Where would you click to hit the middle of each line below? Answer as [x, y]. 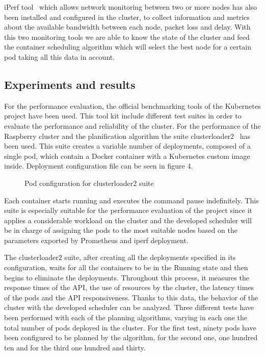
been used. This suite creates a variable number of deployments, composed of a [127, 146]
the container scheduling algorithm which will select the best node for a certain [128, 47]
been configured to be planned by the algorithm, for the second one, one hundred [131, 337]
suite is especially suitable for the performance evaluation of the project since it [128, 210]
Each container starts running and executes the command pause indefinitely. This [131, 200]
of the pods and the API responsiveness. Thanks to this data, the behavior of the [131, 297]
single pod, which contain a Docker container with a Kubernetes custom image [127, 156]
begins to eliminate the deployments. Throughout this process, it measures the [127, 277]
